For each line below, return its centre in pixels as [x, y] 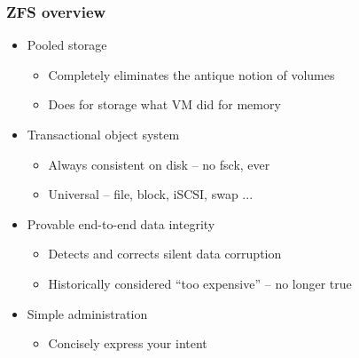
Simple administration [87, 313]
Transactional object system [103, 134]
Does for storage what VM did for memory [164, 104]
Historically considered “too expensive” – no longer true [200, 283]
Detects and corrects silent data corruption [165, 254]
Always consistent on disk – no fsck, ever [159, 164]
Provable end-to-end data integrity [121, 223]
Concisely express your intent [128, 343]
